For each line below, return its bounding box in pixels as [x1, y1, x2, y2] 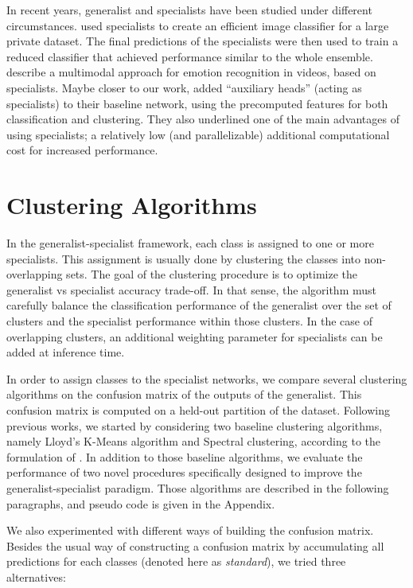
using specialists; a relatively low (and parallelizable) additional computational [6, 126, 390, 142]
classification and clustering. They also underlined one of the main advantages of [6, 111, 399, 127]
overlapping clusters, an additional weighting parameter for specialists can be [6, 328, 383, 345]
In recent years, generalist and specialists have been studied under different [6, 2, 372, 18]
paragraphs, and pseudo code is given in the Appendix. [6, 495, 275, 512]
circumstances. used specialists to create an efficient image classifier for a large [6, 17, 389, 33]
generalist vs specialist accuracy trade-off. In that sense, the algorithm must [6, 281, 376, 298]
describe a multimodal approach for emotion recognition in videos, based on [6, 64, 376, 80]
